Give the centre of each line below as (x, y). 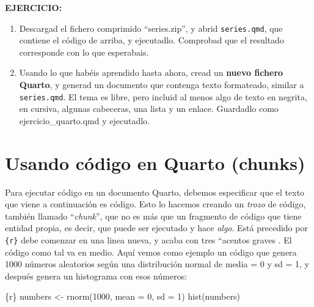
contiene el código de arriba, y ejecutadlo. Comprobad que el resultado (152, 40)
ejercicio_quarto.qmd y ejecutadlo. (85, 120)
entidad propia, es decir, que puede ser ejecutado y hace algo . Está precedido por (156, 228)
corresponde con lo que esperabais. (84, 52)
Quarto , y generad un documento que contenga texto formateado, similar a (162, 85)
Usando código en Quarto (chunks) (155, 162)
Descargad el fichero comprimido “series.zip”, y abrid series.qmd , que (151, 28)
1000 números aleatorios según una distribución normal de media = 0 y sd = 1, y (157, 264)
